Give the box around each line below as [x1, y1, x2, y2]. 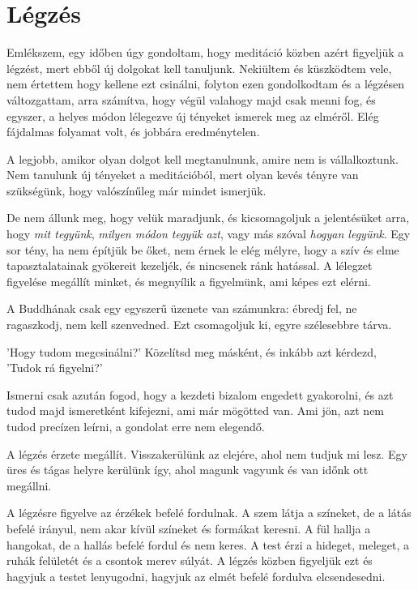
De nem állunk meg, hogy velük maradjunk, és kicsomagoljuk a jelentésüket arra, [6, 209, 410, 226]
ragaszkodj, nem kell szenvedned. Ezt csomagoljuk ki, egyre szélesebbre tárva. [6, 316, 392, 333]
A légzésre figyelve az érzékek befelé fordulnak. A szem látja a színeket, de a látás [6, 504, 412, 521]
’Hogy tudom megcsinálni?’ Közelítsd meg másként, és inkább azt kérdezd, [6, 343, 377, 360]
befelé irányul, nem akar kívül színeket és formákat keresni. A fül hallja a [6, 519, 371, 537]
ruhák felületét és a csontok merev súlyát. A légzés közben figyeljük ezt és [6, 552, 373, 569]
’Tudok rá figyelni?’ [6, 359, 103, 376]
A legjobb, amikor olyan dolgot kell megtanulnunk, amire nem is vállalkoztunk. [6, 150, 399, 167]
